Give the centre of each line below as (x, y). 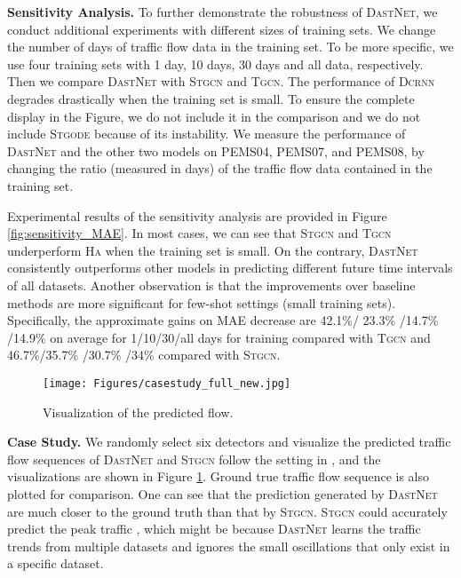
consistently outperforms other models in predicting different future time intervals (230, 268)
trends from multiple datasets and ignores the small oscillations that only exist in (229, 546)
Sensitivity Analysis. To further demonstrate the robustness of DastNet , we (223, 12)
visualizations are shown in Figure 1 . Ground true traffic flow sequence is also (218, 476)
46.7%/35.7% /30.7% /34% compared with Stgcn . (144, 355)
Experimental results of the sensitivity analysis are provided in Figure (197, 215)
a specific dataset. (56, 563)
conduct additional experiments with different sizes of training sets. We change (222, 29)
